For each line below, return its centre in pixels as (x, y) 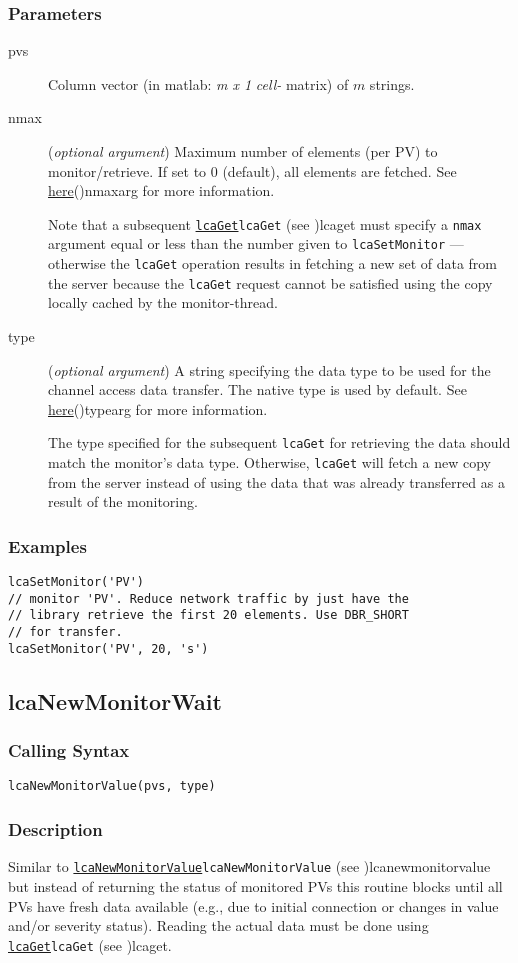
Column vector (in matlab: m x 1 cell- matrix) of (198, 83)
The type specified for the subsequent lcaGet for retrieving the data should (279, 442)
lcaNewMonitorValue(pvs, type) (112, 786)
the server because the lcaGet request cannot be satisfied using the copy (270, 282)
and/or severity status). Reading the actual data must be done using (218, 925)
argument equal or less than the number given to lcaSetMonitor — (256, 243)
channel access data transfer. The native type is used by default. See (257, 389)
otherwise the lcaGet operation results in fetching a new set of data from (273, 263)
